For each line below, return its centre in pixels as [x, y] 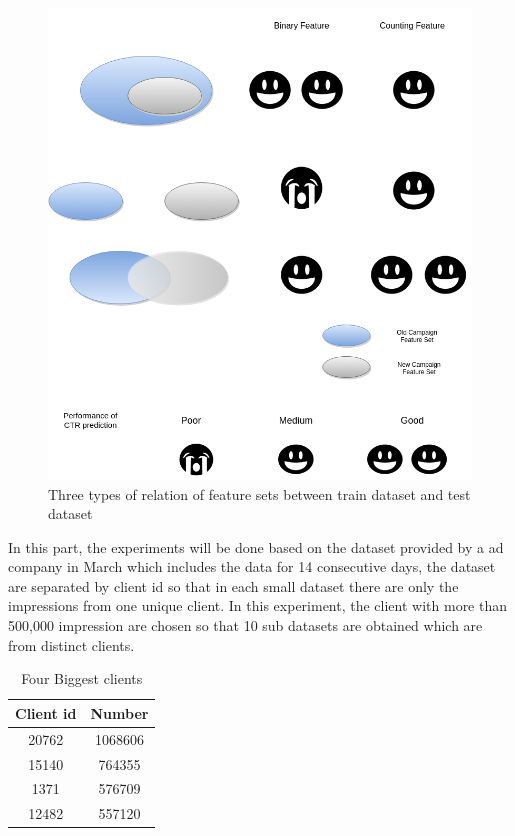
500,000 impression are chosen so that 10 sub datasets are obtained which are [245, 625]
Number [119, 712]
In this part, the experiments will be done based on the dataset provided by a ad [256, 546]
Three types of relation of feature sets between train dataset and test [259, 493]
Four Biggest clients [82, 678]
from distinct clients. [71, 644]
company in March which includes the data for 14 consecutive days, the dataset [252, 566]
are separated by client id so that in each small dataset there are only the [233, 585]
